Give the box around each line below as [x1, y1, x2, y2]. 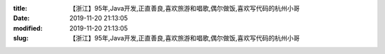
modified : [13, 23, 43, 32]
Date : [13, 14, 30, 23]
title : [13, 4, 28, 12]
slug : [13, 34, 29, 43]
